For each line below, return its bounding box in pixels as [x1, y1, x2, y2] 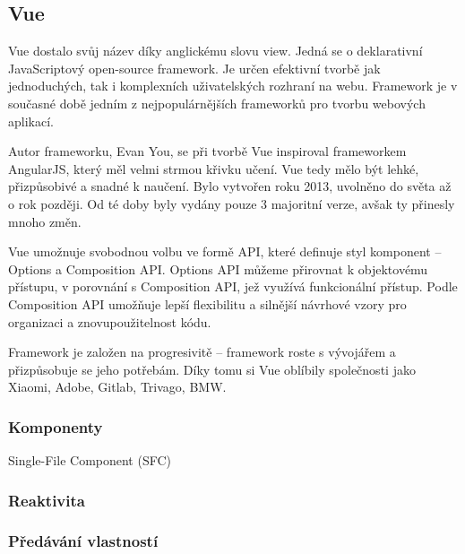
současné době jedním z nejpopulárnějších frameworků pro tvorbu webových [8, 93, 426, 112]
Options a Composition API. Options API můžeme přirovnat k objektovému [8, 259, 428, 278]
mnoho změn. [8, 212, 82, 230]
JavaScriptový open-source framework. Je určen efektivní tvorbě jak [8, 58, 381, 77]
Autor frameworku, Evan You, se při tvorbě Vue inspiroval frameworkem [8, 142, 407, 160]
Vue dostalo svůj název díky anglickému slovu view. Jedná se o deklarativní [8, 41, 423, 60]
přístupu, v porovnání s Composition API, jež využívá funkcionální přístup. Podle [8, 277, 458, 296]
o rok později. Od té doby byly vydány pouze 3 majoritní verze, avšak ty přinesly [8, 194, 455, 212]
